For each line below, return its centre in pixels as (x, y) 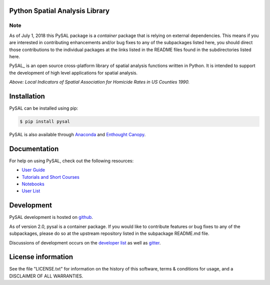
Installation (27, 96)
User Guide (33, 170)
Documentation (34, 149)
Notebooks (33, 184)
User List (31, 191)
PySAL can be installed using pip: (44, 108)
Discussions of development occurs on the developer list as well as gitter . (85, 242)
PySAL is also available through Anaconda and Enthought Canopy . (77, 134)
